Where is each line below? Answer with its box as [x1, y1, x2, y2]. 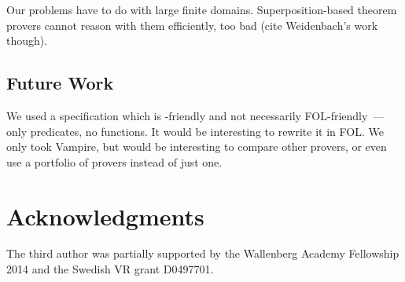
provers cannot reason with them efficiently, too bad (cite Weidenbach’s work [6, 16, 378, 33]
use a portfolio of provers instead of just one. [6, 153, 223, 170]
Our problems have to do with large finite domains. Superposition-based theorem [6, 2, 397, 17]
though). [6, 32, 48, 49]
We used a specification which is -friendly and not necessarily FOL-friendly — [6, 107, 385, 123]
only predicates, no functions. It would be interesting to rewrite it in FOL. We [6, 123, 384, 139]
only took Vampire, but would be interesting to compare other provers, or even [6, 138, 387, 155]
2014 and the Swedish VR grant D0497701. [6, 261, 214, 277]
